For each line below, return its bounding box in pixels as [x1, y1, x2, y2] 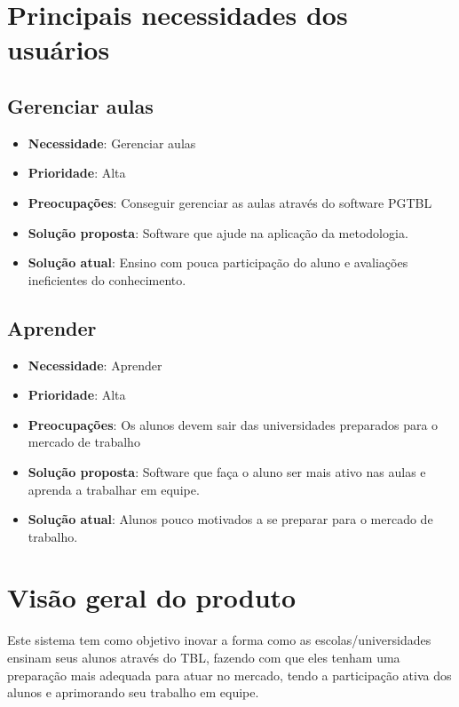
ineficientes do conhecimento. [28, 270, 186, 289]
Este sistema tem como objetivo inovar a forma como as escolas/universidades [7, 631, 431, 649]
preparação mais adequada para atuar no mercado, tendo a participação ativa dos [7, 665, 452, 684]
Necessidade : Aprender [28, 355, 162, 374]
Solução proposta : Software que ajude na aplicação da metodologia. [28, 223, 408, 242]
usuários [7, 31, 110, 68]
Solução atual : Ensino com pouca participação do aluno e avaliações [28, 253, 408, 272]
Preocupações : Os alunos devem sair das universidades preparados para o [28, 415, 439, 433]
